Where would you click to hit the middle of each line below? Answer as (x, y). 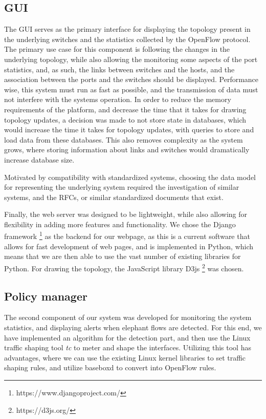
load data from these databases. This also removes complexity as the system (124, 139)
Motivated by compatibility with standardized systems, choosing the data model (130, 177)
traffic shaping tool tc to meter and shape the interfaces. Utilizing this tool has (128, 347)
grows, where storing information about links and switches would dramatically (127, 149)
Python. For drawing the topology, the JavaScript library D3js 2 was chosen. (124, 267)
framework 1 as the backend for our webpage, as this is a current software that (127, 235)
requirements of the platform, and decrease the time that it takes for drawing (125, 109)
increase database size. (39, 159)
